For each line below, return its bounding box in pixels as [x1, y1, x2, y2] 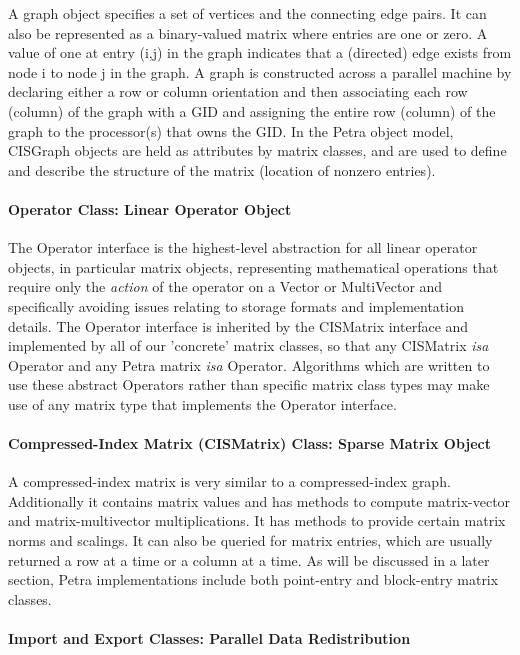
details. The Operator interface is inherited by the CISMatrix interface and [8, 315, 469, 336]
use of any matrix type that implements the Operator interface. [8, 393, 397, 414]
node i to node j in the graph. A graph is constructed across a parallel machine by [8, 61, 512, 82]
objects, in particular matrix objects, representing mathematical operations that [8, 256, 499, 277]
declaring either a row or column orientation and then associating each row [8, 81, 468, 102]
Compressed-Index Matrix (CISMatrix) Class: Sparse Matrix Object [8, 433, 491, 454]
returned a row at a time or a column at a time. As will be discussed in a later [8, 549, 490, 570]
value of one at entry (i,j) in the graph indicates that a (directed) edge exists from [8, 42, 512, 63]
